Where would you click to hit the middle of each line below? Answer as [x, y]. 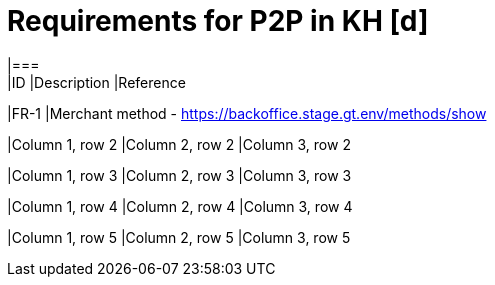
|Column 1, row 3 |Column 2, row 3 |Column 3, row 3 [179, 175]
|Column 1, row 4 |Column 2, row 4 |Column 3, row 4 [180, 206]
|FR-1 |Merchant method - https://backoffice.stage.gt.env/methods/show [247, 113]
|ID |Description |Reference [96, 82]
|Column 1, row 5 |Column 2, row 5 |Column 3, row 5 [179, 237]
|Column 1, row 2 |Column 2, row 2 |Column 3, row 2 [179, 144]
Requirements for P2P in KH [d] [218, 21]
